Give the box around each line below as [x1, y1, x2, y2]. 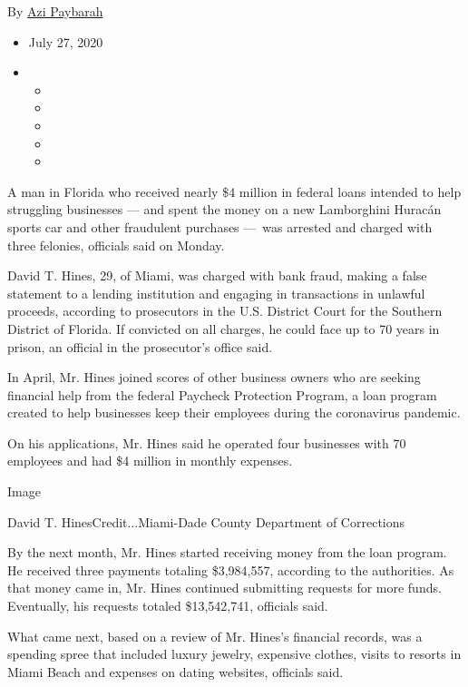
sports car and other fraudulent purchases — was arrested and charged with [7, 217, 433, 236]
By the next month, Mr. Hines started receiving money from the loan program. [7, 543, 447, 562]
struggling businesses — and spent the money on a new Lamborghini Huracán [7, 200, 442, 219]
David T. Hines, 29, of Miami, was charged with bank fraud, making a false [7, 266, 427, 285]
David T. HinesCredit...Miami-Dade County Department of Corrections [7, 512, 405, 531]
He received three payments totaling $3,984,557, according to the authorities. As [7, 560, 454, 579]
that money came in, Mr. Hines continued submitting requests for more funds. [7, 578, 442, 597]
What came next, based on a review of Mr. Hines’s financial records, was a [7, 626, 423, 645]
